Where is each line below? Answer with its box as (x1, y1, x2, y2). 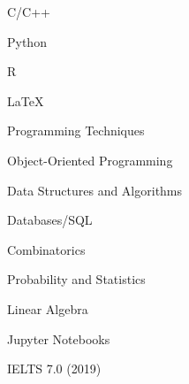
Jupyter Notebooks (7, 329, 110, 348)
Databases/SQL (7, 211, 93, 229)
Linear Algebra (7, 299, 88, 318)
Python (7, 32, 47, 50)
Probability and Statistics (7, 270, 146, 288)
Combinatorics (7, 240, 86, 258)
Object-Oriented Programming (7, 150, 173, 169)
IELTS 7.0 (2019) (7, 359, 102, 378)
